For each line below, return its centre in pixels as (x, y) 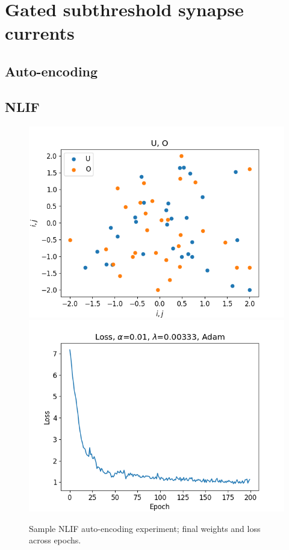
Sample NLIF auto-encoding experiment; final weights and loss (145, 528)
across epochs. (55, 540)
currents (40, 33)
